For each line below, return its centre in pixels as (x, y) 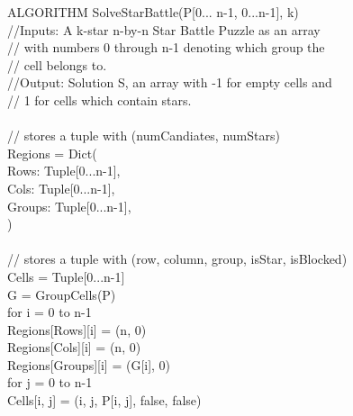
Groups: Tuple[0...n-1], (69, 206)
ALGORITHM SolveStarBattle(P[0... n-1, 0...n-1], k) (153, 12)
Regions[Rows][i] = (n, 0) (77, 329)
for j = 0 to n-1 (50, 382)
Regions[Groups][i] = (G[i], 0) (89, 364)
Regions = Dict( (52, 153)
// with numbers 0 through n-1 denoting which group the (166, 47)
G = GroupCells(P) (62, 294)
